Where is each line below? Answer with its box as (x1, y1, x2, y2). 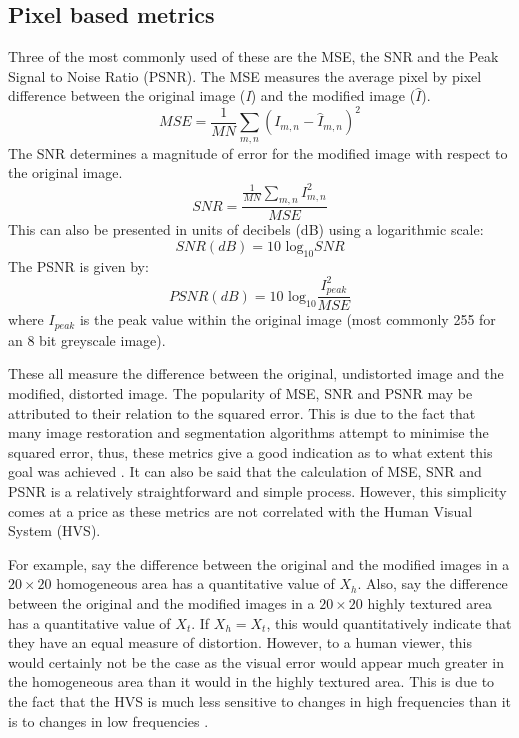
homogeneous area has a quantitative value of (56, 573, 335, 594)
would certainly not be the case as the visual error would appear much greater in (8, 651, 504, 672)
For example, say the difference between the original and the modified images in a (8, 553, 510, 574)
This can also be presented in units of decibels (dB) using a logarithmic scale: (8, 219, 484, 240)
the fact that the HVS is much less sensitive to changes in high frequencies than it (8, 690, 511, 711)
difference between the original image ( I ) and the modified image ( (8, 85, 416, 106)
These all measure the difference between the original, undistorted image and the (8, 363, 504, 384)
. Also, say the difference (357, 573, 508, 594)
